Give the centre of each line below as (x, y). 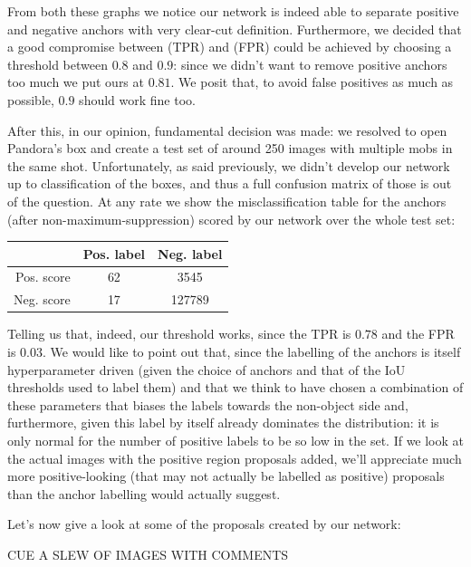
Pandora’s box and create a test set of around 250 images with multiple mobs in (230, 148)
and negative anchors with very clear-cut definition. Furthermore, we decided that (235, 29)
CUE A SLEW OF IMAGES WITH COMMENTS (148, 554)
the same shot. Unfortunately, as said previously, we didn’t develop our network (229, 165)
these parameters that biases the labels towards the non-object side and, (208, 404)
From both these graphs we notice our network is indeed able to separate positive (233, 11)
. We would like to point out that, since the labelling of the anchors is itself (251, 351)
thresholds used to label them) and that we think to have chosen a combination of (235, 387)
